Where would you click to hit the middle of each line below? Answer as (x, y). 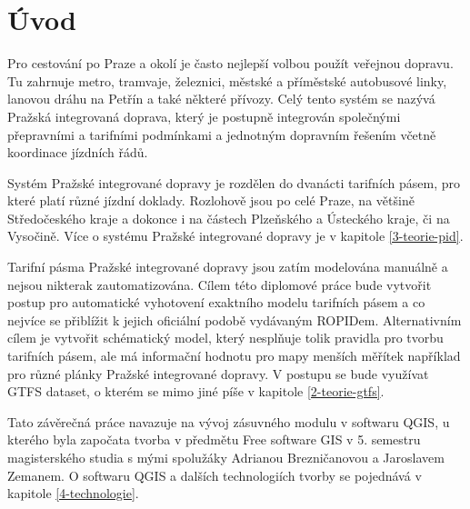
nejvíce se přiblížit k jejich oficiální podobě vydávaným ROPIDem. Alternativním (235, 319)
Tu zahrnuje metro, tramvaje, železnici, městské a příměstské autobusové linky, (227, 80)
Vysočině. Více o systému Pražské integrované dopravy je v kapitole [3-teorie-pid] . (235, 236)
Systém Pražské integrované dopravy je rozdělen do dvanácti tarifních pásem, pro (234, 182)
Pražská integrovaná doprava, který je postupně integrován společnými (204, 116)
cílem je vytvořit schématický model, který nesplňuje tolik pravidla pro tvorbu (225, 338)
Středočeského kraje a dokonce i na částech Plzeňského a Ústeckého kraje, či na (229, 218)
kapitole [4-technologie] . (73, 493)
